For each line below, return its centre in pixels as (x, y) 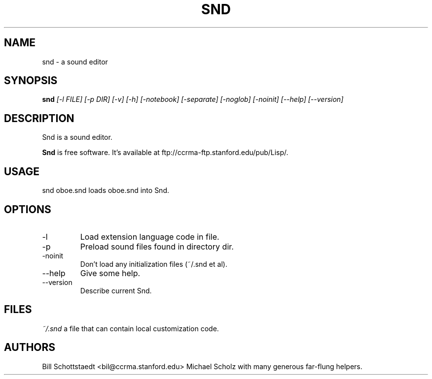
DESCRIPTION (39, 118)
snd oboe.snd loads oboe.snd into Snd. (106, 190)
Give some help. (110, 273)
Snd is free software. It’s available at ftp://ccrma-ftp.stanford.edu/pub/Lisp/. (165, 153)
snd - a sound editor (75, 62)
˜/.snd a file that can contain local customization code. (130, 328)
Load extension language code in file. (150, 237)
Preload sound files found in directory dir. (157, 246)
